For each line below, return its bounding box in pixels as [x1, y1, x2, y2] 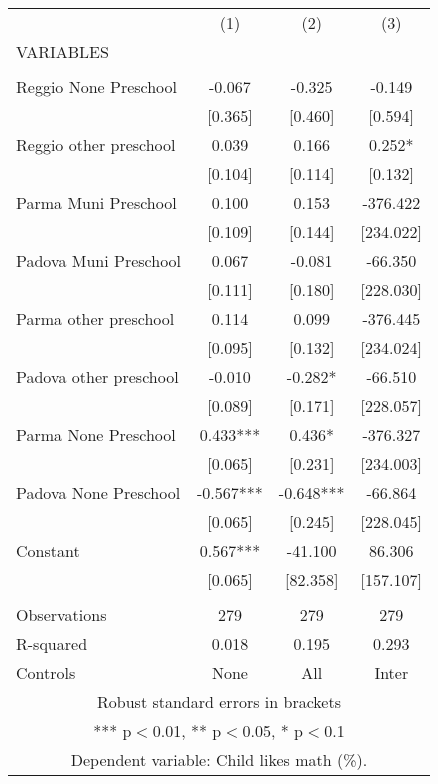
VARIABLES [16, 40, 109, 63]
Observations [16, 603, 107, 626]
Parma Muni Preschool [16, 191, 177, 214]
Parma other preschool [16, 307, 175, 330]
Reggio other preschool [16, 133, 176, 156]
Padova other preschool [16, 365, 179, 388]
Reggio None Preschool [16, 75, 178, 98]
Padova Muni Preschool [16, 249, 182, 272]
